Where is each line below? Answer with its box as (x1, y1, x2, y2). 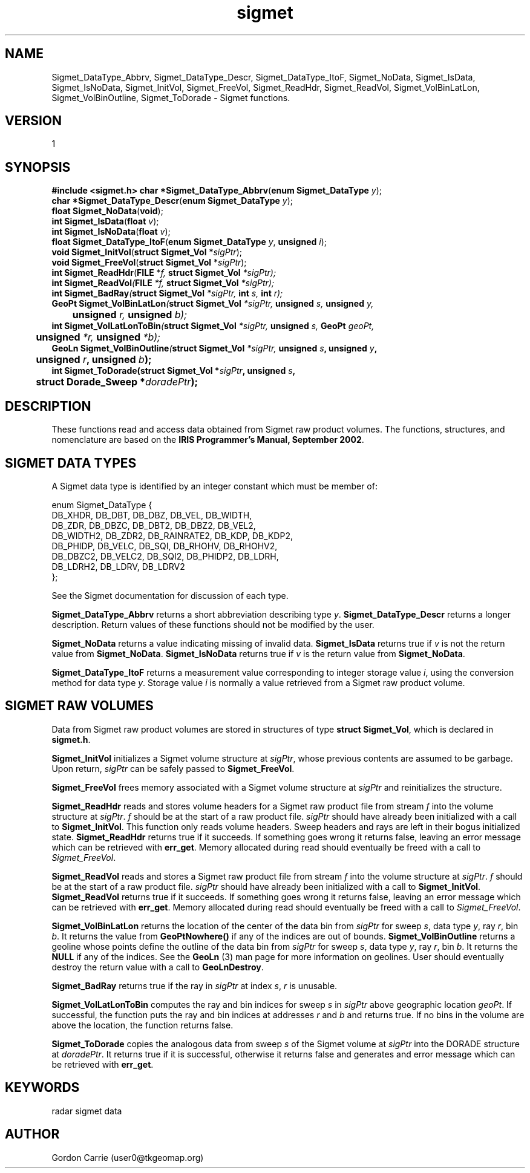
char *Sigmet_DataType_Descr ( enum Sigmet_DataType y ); (51, 195, 293, 206)
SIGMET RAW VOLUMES (5, 698, 154, 714)
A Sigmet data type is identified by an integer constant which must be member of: (51, 480, 378, 491)
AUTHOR (5, 1126, 60, 1142)
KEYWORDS (5, 1080, 80, 1096)
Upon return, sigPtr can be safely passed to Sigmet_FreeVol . (51, 763, 295, 774)
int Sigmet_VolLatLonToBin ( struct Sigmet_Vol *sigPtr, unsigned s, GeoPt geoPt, (51, 321, 375, 332)
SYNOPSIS (5, 159, 71, 175)
